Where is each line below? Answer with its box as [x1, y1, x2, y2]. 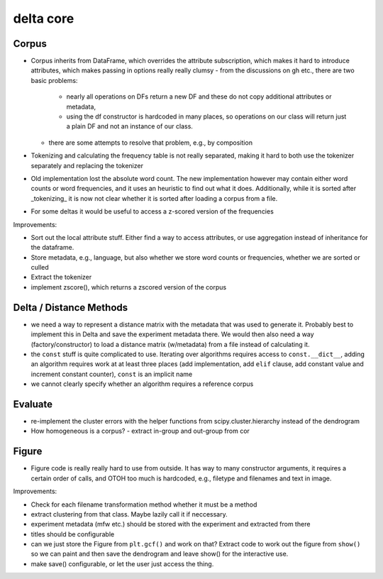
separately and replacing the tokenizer [30, 161, 143, 170]
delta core [13, 11, 74, 26]
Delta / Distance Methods [13, 302, 128, 314]
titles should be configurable [30, 529, 115, 539]
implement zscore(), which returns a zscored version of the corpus [30, 282, 227, 291]
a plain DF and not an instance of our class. [66, 122, 193, 131]
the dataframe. [30, 243, 74, 252]
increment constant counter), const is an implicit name [30, 370, 193, 378]
